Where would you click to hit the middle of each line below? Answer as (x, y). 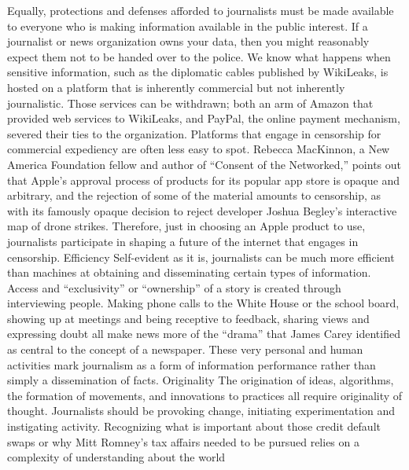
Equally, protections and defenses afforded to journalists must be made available (201, 10)
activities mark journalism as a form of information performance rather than (192, 364)
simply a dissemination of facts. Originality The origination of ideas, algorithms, (201, 380)
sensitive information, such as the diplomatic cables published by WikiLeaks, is (198, 72)
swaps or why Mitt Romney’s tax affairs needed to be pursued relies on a (183, 441)
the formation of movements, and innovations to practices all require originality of (205, 395)
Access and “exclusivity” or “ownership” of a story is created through (174, 287)
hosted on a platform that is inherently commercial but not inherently (176, 87)
